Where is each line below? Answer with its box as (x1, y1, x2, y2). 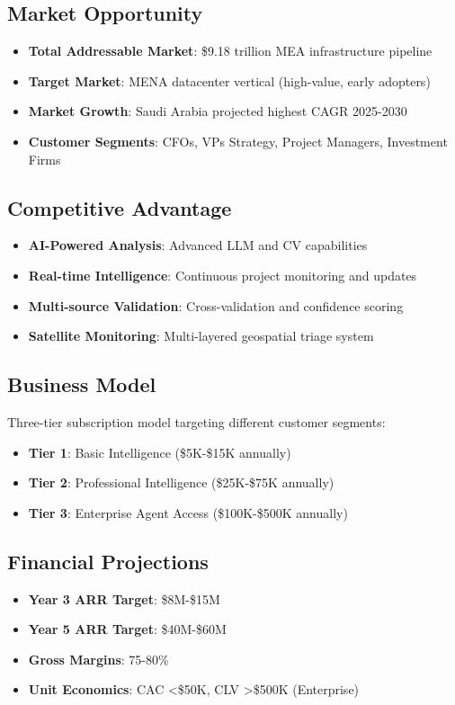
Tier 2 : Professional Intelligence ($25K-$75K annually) (28, 473, 335, 492)
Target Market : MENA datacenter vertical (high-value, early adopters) (28, 71, 431, 90)
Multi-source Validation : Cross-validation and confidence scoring (28, 296, 404, 315)
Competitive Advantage (7, 193, 232, 221)
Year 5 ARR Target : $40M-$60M (28, 620, 227, 638)
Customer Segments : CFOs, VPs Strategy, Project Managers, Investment (28, 131, 448, 150)
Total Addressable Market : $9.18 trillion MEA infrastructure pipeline (28, 41, 433, 60)
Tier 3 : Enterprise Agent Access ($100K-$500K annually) (28, 503, 348, 522)
